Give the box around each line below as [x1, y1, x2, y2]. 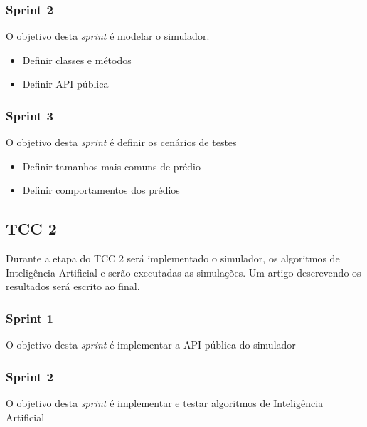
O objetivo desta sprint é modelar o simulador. [6, 29, 210, 43]
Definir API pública [22, 76, 109, 91]
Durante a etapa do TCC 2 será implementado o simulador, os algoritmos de [6, 251, 340, 266]
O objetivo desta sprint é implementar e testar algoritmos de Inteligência [6, 396, 324, 411]
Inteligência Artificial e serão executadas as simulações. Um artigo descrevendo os [6, 264, 361, 279]
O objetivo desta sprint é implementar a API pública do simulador [6, 337, 296, 352]
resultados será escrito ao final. [6, 279, 140, 294]
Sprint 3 [6, 106, 53, 124]
